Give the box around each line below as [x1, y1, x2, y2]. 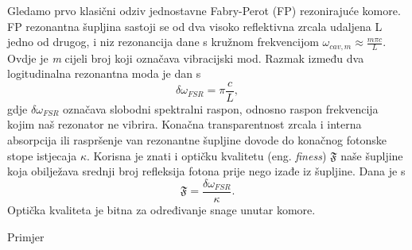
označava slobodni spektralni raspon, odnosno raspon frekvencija [63, 100, 379, 117]
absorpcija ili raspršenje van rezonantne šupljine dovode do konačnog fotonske [7, 132, 387, 148]
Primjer [7, 228, 45, 244]
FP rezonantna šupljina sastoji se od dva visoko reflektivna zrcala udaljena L [7, 17, 383, 34]
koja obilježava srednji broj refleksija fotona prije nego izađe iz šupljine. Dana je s [7, 163, 406, 179]
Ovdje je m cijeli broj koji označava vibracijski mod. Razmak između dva [7, 49, 364, 66]
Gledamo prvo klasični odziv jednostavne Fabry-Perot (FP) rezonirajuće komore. [7, 2, 401, 18]
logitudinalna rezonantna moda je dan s [7, 65, 201, 82]
